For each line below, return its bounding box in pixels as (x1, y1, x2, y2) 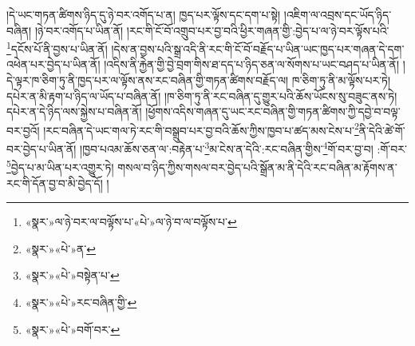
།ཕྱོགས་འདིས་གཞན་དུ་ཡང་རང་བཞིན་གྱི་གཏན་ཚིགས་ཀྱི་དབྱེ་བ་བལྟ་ (145, 103, 401, 120)
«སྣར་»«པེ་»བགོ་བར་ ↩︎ (25, 320, 121, 337)
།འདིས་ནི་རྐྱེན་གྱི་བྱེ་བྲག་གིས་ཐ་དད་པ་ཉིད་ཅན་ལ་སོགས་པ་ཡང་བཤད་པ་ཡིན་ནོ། (104, 56, 400, 73)
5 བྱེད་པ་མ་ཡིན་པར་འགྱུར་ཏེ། (6, 157, 114, 175)
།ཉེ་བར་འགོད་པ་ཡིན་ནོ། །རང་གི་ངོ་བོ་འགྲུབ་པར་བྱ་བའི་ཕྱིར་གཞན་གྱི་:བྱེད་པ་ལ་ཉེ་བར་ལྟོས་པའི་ (34, 22, 389, 38)
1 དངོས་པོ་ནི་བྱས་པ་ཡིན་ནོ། (6, 38, 108, 57)
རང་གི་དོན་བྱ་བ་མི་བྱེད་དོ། (6, 174, 103, 191)
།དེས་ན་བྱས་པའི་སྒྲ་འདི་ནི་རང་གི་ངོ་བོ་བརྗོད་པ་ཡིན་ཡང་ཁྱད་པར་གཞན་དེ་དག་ (111, 40, 405, 57)
